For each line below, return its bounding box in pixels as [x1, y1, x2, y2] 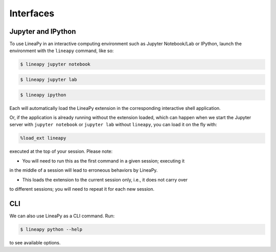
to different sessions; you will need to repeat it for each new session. [9, 186, 154, 192]
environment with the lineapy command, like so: [9, 48, 114, 54]
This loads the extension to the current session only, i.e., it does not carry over [22, 176, 188, 182]
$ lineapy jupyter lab [20, 77, 77, 83]
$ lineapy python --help [20, 226, 83, 232]
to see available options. [9, 239, 61, 245]
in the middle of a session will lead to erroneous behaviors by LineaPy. [9, 167, 158, 173]
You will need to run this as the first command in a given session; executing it [22, 157, 185, 164]
